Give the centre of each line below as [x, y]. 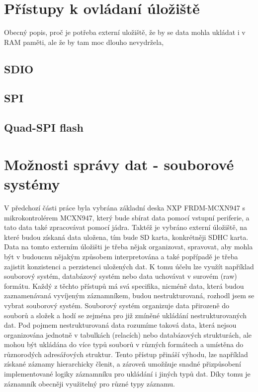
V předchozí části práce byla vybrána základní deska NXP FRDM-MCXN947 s [125, 207]
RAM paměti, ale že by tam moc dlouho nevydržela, [84, 42]
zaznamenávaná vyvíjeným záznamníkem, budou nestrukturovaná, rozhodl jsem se [129, 295]
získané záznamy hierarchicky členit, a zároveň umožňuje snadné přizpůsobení [123, 364]
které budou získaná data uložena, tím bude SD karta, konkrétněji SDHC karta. [126, 237]
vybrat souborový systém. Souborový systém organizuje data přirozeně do [117, 305]
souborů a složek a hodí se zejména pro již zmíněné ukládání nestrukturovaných [126, 315]
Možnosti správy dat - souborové [119, 164]
